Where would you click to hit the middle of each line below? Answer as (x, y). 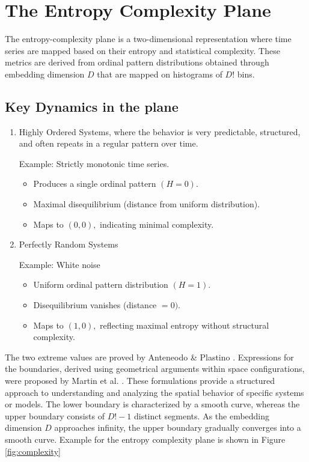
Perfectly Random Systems (69, 244)
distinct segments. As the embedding (202, 415)
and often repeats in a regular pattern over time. (109, 143)
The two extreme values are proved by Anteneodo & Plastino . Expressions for (149, 357)
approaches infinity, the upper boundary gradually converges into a (178, 427)
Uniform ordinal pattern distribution (101, 284)
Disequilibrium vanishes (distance (95, 305)
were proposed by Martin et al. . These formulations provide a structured (140, 381)
